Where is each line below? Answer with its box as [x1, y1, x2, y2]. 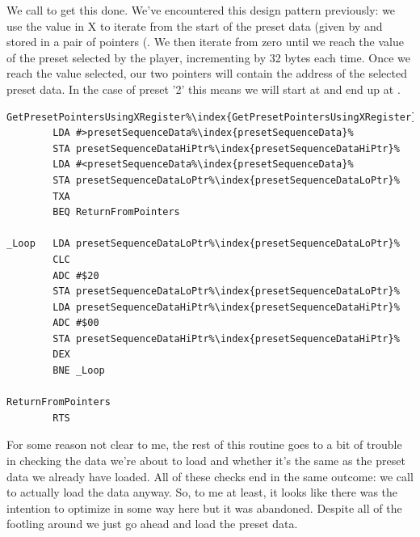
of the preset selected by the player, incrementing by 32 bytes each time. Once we [6, 49, 410, 66]
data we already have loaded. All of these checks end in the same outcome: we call [6, 467, 414, 484]
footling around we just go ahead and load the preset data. [6, 515, 298, 532]
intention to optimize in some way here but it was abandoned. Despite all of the [6, 499, 402, 516]
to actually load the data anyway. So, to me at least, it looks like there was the [6, 484, 398, 501]
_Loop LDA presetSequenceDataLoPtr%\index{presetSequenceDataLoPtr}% [6, 238, 400, 250]
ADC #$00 [52, 317, 99, 329]
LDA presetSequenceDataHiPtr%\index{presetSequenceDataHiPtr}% [52, 301, 400, 313]
